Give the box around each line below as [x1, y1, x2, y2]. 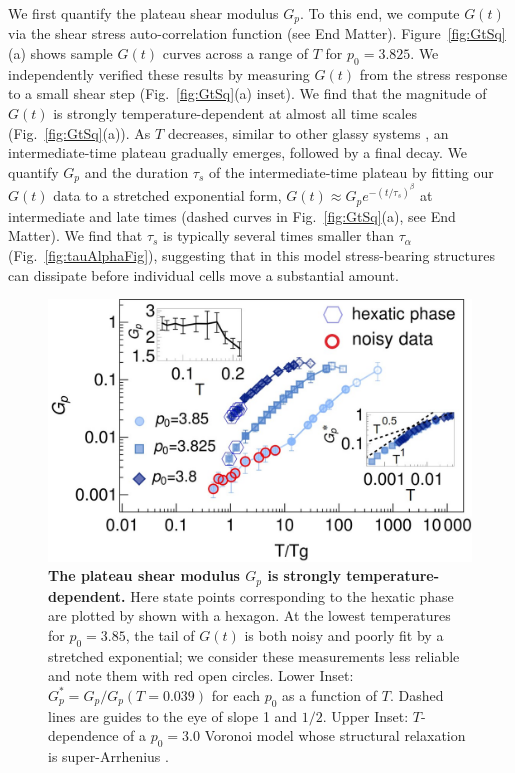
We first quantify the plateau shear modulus [8, 3, 279, 23]
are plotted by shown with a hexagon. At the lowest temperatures [48, 605, 451, 626]
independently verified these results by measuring [8, 63, 310, 84]
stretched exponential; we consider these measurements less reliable [48, 645, 460, 666]
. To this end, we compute [300, 3, 460, 23]
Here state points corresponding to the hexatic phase [130, 585, 454, 606]
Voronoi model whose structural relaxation [204, 725, 466, 746]
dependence [48, 725, 119, 746]
